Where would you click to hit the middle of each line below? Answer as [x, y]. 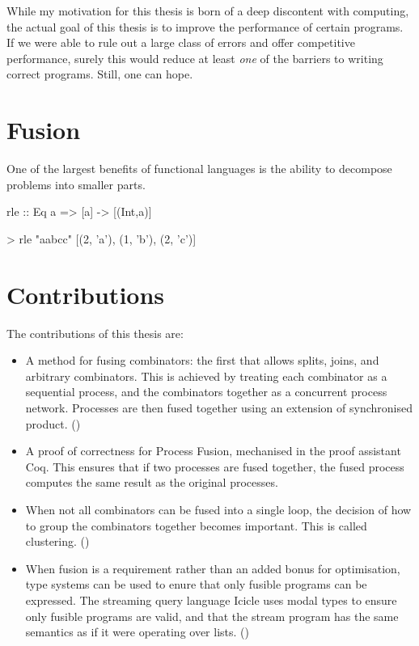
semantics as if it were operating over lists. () [137, 632]
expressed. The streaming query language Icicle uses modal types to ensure [211, 600]
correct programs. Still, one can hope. [100, 74]
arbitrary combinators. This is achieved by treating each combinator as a [206, 376]
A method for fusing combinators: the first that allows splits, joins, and [202, 360]
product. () [53, 423]
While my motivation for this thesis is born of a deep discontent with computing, [208, 11]
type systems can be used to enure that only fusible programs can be [196, 584]
